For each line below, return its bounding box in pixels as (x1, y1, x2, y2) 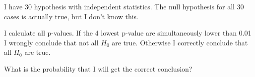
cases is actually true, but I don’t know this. (4, 11, 139, 21)
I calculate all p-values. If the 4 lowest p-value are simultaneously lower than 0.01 (4, 28, 252, 38)
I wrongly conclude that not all (4, 37, 99, 47)
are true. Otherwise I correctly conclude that (112, 37, 248, 47)
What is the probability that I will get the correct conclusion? (4, 63, 192, 74)
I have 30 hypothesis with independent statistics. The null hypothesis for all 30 (4, 1, 244, 11)
